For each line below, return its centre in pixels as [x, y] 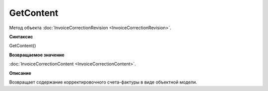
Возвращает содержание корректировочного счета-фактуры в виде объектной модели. [103, 82]
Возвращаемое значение [37, 55]
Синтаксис [21, 37]
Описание [20, 73]
